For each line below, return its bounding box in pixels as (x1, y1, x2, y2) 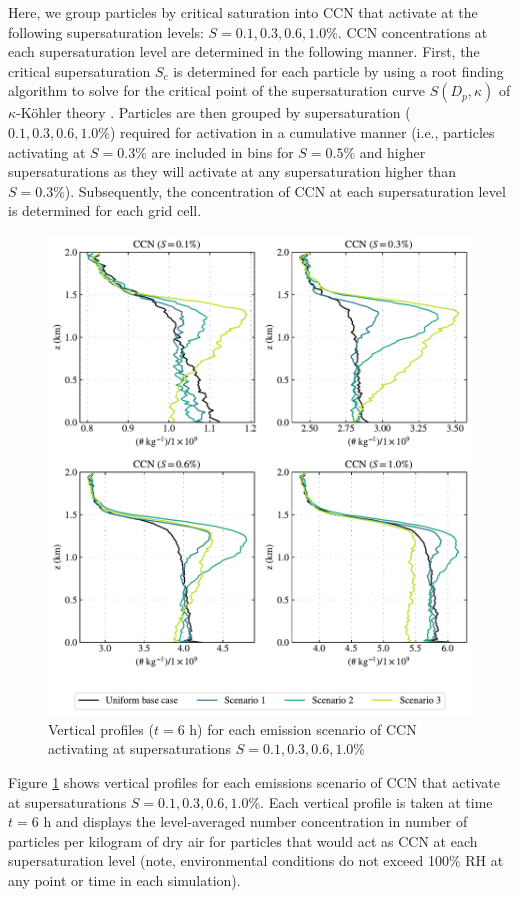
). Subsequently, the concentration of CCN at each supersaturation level (64, 180, 506, 201)
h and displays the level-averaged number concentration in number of (43, 811, 468, 832)
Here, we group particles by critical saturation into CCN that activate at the (8, 2, 478, 22)
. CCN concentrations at (337, 21, 488, 42)
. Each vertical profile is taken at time (260, 791, 493, 812)
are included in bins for (151, 141, 294, 162)
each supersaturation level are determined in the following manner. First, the (8, 41, 480, 62)
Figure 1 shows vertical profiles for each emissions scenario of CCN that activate (8, 772, 501, 792)
